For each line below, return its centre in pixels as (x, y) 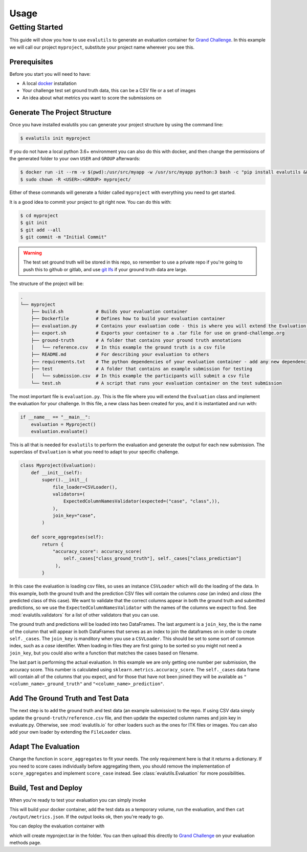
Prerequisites (31, 62)
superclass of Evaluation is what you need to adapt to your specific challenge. (94, 452)
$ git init (34, 223)
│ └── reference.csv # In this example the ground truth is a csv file (128, 347)
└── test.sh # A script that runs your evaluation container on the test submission (157, 383)
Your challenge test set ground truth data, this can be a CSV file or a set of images (109, 91)
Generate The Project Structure (61, 112)
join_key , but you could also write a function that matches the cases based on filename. (104, 653)
